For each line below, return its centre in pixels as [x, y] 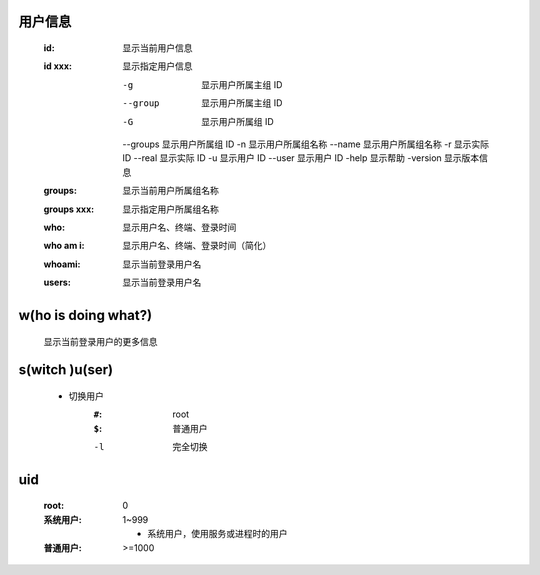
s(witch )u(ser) [66, 370]
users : [57, 282]
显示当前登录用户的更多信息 [100, 341]
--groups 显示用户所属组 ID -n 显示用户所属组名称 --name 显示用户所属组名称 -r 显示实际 [306, 144]
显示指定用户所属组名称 [170, 209]
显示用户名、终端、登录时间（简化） [197, 246]
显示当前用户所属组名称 [170, 191]
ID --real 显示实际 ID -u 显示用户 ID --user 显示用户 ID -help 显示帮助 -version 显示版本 [301, 158]
